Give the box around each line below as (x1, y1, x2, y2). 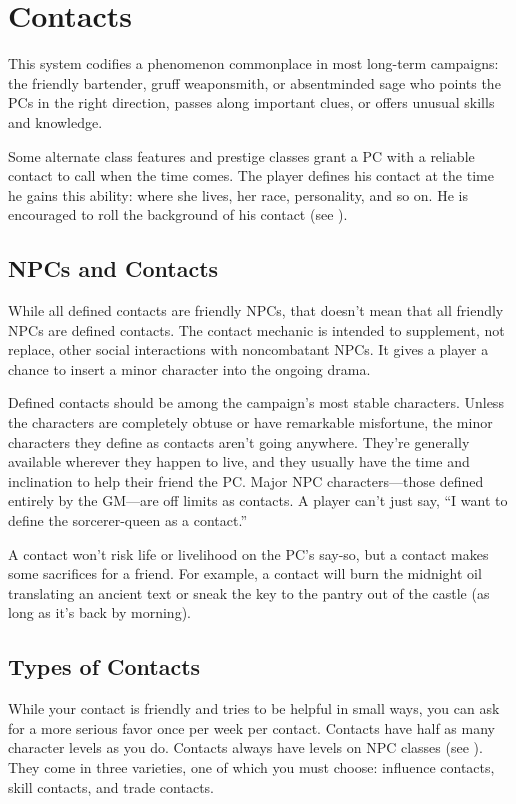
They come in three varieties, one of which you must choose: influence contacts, (8, 756, 495, 777)
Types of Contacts (8, 651, 201, 682)
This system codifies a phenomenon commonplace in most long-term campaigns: (8, 53, 499, 74)
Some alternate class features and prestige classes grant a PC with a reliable (8, 145, 475, 166)
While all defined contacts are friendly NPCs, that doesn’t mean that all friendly (8, 300, 504, 321)
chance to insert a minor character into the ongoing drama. (8, 358, 371, 379)
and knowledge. (8, 111, 103, 132)
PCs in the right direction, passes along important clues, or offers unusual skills (8, 92, 495, 113)
